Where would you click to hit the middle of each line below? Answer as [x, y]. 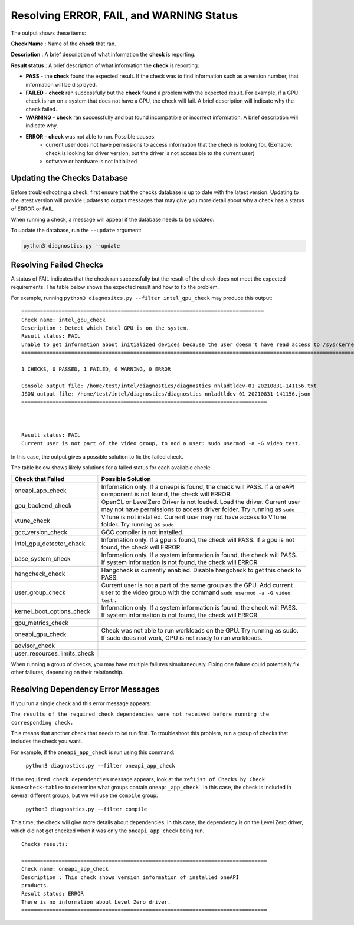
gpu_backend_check [43, 505]
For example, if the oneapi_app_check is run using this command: [93, 752]
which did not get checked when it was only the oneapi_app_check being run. [108, 831]
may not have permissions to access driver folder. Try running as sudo [198, 509]
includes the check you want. [47, 741]
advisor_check [35, 646]
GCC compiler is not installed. [142, 532]
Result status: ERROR [53, 894]
